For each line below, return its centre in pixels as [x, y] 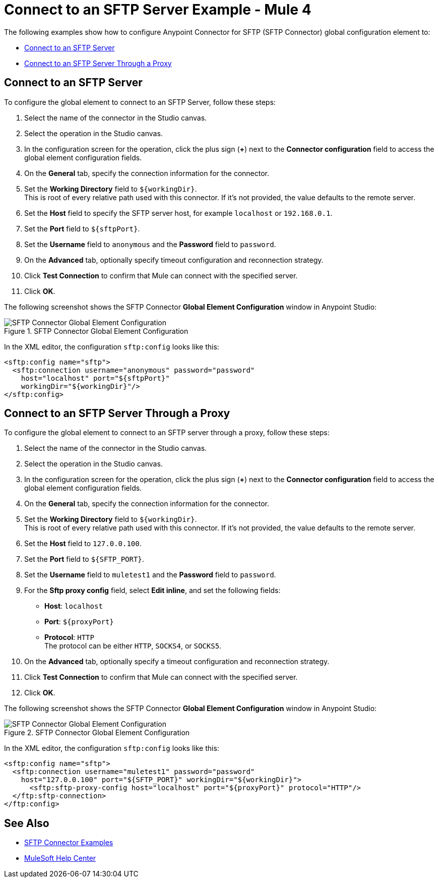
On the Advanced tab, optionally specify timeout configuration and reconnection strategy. [174, 260]
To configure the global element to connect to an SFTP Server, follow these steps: [140, 102]
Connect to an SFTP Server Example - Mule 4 [158, 10]
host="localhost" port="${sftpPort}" [95, 378]
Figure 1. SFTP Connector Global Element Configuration [96, 331]
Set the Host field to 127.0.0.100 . [83, 544]
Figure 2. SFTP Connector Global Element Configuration [97, 733]
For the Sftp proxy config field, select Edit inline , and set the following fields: [152, 591]
